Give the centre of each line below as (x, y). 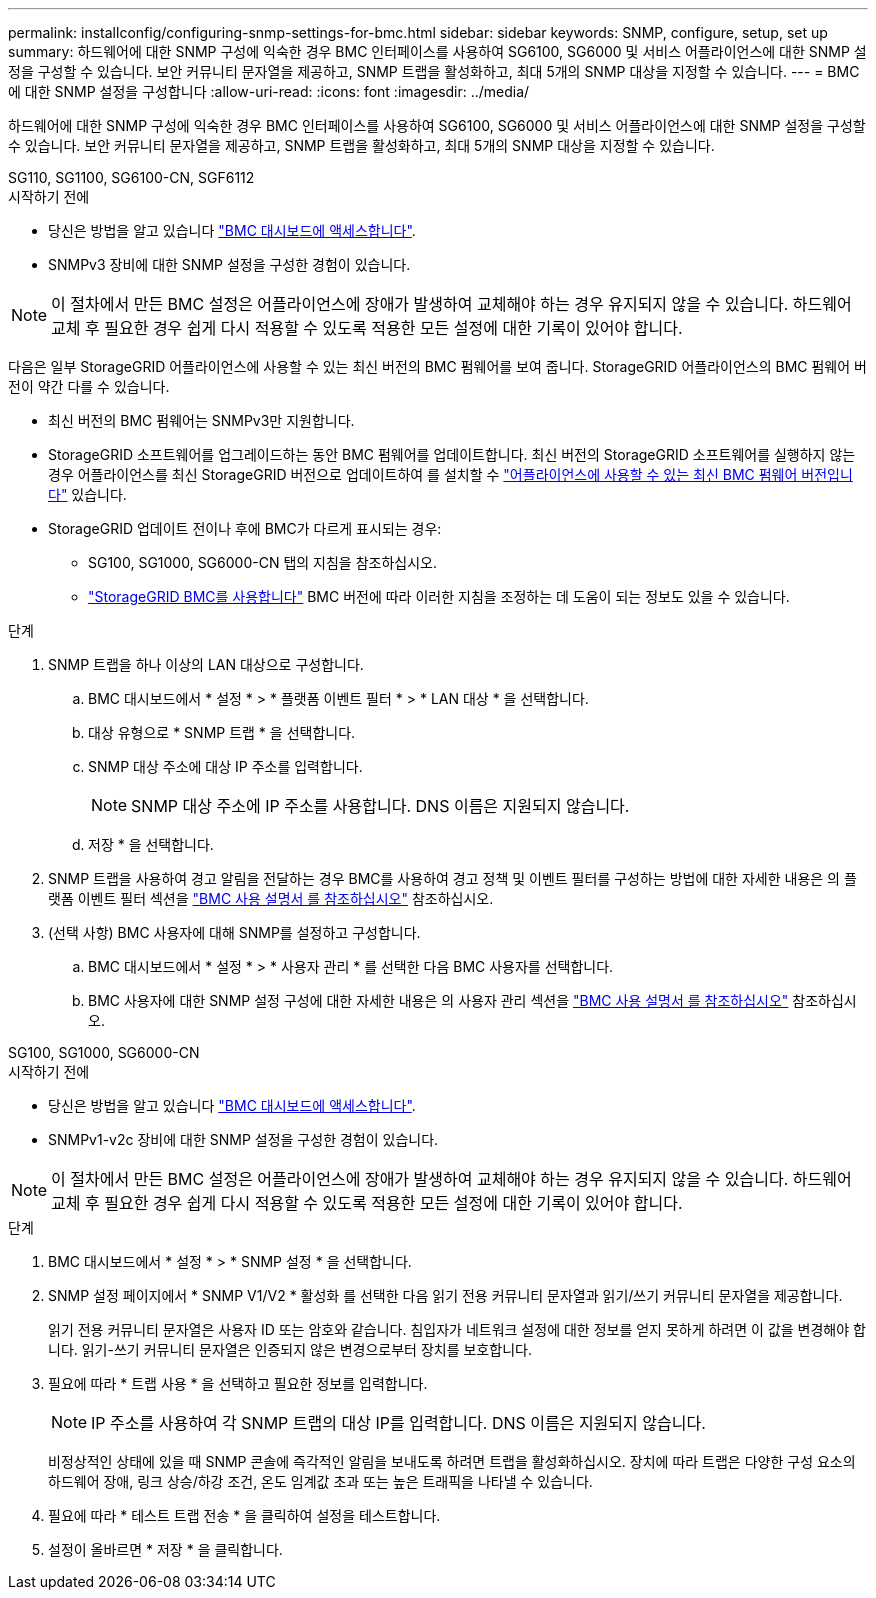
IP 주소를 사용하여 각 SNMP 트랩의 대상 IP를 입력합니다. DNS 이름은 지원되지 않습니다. (398, 1423)
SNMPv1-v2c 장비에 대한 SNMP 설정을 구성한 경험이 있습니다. (243, 1139)
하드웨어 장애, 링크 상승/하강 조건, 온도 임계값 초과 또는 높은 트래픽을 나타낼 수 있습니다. (320, 1481)
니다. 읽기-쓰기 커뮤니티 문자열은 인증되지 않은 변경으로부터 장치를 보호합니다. (290, 1349)
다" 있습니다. (87, 494)
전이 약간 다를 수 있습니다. (89, 386)
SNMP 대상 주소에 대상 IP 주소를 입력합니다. (225, 766)
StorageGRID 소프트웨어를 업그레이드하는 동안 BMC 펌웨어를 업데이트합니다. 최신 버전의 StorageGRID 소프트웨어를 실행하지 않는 (452, 454)
